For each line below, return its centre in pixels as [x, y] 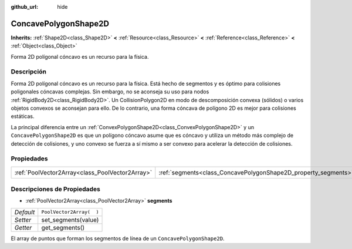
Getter [23, 227]
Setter [23, 220]
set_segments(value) [70, 220]
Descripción [29, 72]
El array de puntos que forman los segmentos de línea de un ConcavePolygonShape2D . [118, 238]
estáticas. [23, 116]
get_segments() [63, 227]
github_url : [24, 7]
